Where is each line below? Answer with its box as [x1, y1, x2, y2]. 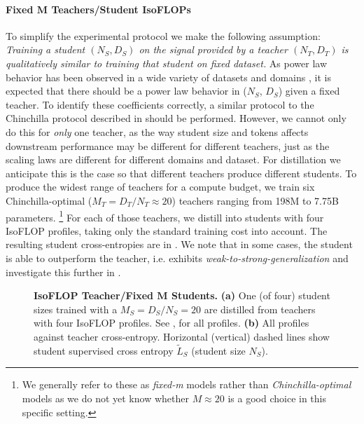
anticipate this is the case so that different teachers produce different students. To [6, 165, 357, 180]
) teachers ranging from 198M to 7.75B [171, 193, 339, 207]
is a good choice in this [227, 390, 326, 405]
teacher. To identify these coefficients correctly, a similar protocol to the [6, 97, 314, 111]
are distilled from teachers [204, 301, 316, 316]
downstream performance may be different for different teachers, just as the [6, 138, 330, 153]
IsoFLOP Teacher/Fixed [34, 288, 153, 303]
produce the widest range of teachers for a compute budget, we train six [6, 179, 315, 194]
